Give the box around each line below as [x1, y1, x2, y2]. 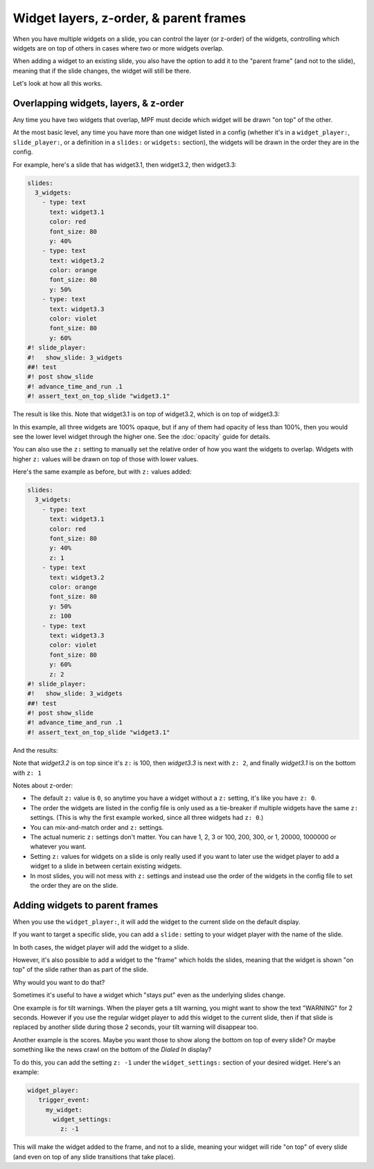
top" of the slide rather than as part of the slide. [12, 965, 149, 974]
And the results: [12, 746, 58, 754]
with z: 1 [12, 769, 42, 777]
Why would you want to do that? [12, 978, 105, 986]
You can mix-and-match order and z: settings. [30, 823, 164, 831]
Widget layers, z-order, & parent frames [12, 10, 246, 26]
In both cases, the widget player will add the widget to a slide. [12, 943, 190, 952]
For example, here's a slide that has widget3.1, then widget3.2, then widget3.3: [12, 160, 237, 169]
